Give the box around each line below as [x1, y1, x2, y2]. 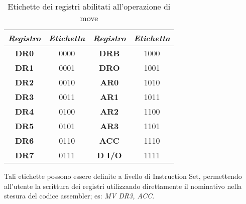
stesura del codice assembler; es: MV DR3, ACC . [4, 190, 155, 201]
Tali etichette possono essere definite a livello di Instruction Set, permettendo [4, 171, 242, 181]
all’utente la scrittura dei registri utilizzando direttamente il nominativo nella [4, 180, 242, 191]
